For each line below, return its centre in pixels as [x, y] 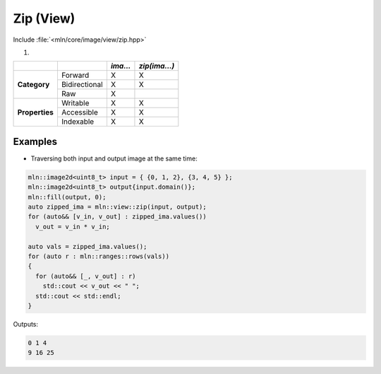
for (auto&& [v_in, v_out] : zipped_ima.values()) [117, 217]
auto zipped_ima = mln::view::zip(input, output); [117, 207]
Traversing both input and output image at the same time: [114, 158]
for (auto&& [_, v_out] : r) [86, 276]
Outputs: [26, 324]
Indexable [78, 122]
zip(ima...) [157, 66]
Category [34, 85]
